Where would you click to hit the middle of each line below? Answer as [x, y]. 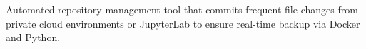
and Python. [33, 37]
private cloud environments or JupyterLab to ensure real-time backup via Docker [183, 23]
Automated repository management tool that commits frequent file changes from [182, 9]
